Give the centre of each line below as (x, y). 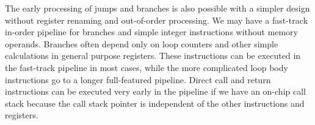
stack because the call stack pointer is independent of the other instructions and (155, 103)
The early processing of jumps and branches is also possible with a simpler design (157, 8)
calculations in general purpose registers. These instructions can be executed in (153, 56)
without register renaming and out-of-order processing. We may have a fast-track (157, 20)
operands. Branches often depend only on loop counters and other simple (142, 43)
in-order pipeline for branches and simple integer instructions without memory (152, 32)
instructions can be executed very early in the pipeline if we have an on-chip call (155, 91)
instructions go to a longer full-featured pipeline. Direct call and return (138, 79)
